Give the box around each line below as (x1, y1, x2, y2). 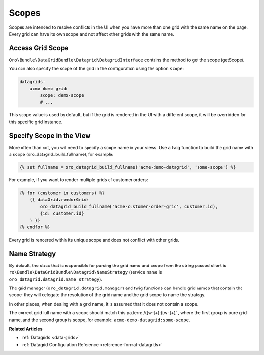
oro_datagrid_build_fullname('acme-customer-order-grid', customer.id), (40, 203, 218, 209)
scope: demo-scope (40, 93, 84, 98)
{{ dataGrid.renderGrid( (29, 197, 89, 202)
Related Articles (9, 326, 43, 332)
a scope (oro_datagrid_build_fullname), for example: (9, 152, 114, 157)
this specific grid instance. (9, 119, 63, 125)
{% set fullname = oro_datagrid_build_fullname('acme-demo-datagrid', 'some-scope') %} (19, 164, 236, 170)
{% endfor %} (19, 224, 51, 230)
